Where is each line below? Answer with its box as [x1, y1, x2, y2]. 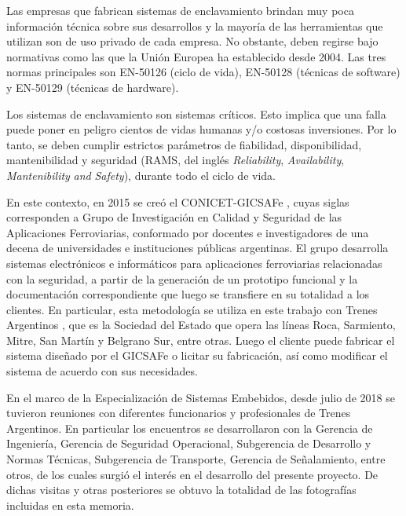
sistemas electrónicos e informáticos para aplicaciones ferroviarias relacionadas [6, 254, 382, 271]
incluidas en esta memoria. [6, 496, 134, 513]
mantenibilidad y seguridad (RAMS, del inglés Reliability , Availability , [6, 152, 345, 168]
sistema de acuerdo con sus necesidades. [6, 363, 198, 379]
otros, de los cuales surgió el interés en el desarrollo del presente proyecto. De [6, 466, 379, 482]
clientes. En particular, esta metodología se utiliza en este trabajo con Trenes [6, 301, 378, 317]
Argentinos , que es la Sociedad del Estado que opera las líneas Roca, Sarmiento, [6, 317, 396, 333]
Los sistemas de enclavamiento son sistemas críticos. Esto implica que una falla [6, 105, 386, 122]
